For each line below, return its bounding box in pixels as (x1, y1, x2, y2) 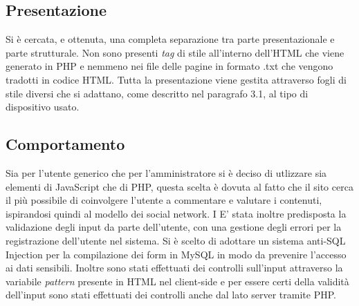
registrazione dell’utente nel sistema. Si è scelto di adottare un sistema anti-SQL (6, 233, 346, 247)
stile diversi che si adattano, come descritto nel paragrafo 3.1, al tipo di (6, 86, 309, 100)
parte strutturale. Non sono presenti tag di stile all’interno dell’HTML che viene (6, 45, 344, 59)
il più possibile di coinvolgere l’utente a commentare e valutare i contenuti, (6, 193, 322, 207)
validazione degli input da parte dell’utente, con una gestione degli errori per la (6, 220, 342, 234)
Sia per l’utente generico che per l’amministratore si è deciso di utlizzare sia (6, 165, 327, 180)
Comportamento (6, 133, 125, 155)
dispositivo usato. (6, 99, 80, 114)
